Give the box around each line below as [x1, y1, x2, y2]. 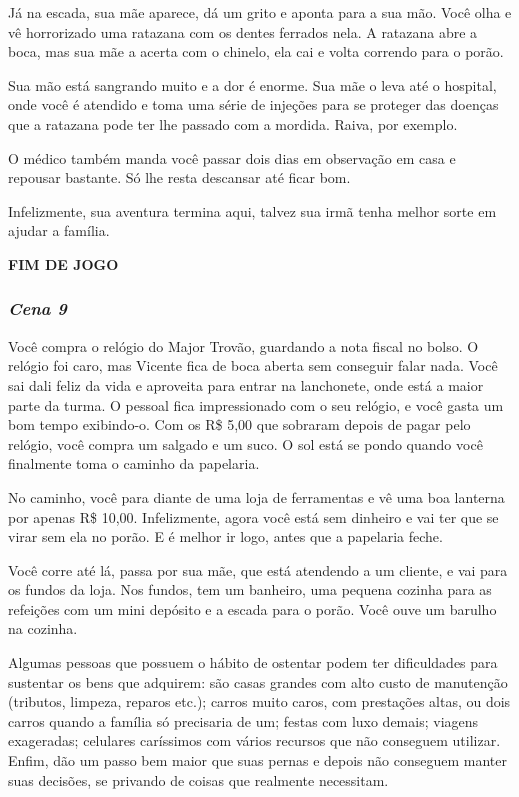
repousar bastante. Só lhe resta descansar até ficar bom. [8, 167, 351, 188]
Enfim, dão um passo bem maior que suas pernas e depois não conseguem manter [8, 750, 507, 771]
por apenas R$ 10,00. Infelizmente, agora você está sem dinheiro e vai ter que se [8, 506, 499, 527]
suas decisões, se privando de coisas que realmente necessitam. [8, 769, 389, 790]
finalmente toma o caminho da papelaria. [8, 453, 260, 474]
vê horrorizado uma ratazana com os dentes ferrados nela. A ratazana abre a [8, 21, 478, 42]
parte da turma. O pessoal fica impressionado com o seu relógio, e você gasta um [8, 394, 504, 415]
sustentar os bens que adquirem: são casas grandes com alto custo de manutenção [8, 671, 508, 692]
